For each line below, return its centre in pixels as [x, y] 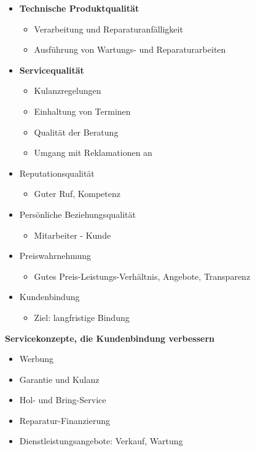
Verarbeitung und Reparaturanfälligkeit [108, 29]
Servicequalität [52, 70]
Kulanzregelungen [68, 91]
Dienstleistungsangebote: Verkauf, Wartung [101, 441]
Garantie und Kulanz [59, 379]
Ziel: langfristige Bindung [82, 317]
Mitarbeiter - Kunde [73, 235]
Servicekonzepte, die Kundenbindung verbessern [110, 338]
